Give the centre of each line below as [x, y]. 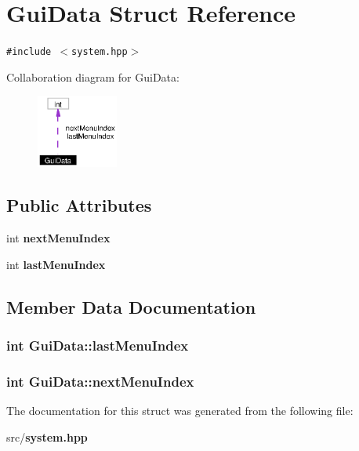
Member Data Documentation [131, 306]
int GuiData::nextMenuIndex [100, 381]
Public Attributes [79, 205]
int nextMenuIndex [58, 238]
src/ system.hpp [47, 436]
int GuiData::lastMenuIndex [98, 346]
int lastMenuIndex [56, 264]
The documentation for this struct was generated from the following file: [180, 411]
